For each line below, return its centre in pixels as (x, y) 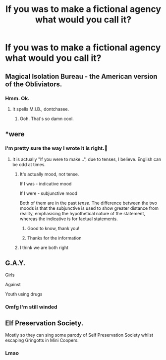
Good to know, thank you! (53, 228)
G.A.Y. (15, 263)
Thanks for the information (54, 238)
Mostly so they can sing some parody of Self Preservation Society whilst (79, 335)
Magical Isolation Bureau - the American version (81, 76)
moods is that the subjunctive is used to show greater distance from (89, 208)
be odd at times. (29, 164)
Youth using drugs (24, 294)
